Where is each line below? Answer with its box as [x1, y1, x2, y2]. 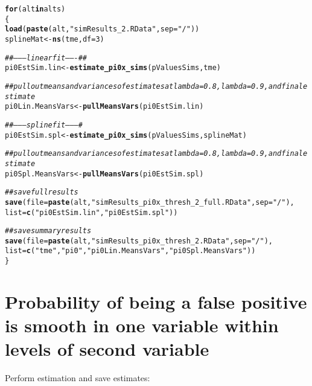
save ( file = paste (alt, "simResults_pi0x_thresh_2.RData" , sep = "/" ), [5, 236, 273, 245]
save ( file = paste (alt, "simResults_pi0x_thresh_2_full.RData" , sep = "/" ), [5, 198, 294, 207]
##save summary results [5, 227, 92, 236]
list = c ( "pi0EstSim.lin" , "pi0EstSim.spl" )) [5, 208, 178, 217]
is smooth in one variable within [5, 313, 279, 338]
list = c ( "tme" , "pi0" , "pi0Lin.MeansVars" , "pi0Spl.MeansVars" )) [5, 246, 256, 256]
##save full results [5, 188, 78, 197]
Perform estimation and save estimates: [5, 372, 150, 384]
